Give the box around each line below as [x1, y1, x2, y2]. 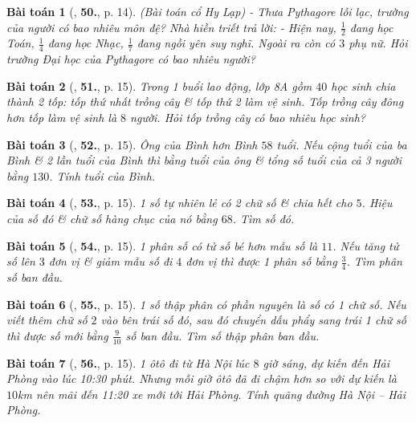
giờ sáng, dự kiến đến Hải [263, 354, 390, 371]
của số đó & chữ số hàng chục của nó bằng [6, 210, 218, 226]
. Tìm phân [346, 253, 402, 270]
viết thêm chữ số [6, 311, 88, 328]
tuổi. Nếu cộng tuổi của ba [276, 136, 407, 153]
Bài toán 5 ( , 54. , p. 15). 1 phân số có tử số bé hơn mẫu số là [6, 237, 318, 254]
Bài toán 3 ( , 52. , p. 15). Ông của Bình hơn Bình [6, 136, 258, 153]
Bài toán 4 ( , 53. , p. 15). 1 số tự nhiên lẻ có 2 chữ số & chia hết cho [6, 194, 353, 211]
